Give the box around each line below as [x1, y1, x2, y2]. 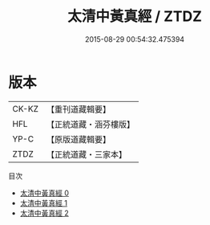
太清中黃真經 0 [19, 188, 70, 198]
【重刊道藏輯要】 [46, 104, 111, 115]
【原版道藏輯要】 [46, 133, 111, 145]
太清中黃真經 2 [19, 208, 70, 218]
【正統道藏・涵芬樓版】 [46, 118, 135, 129]
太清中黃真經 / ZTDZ [67, 7, 203, 26]
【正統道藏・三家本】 [46, 149, 127, 160]
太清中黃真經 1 [19, 198, 68, 207]
